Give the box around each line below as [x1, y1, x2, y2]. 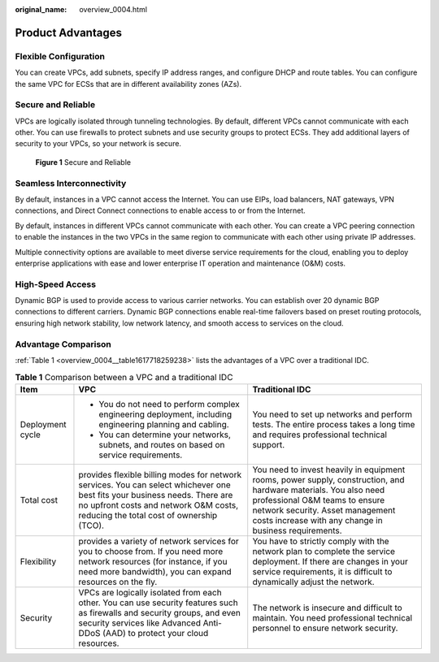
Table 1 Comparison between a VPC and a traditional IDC [15, 371, 233, 383]
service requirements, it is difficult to [252, 565, 393, 577]
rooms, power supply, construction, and [252, 474, 405, 485]
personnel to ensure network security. [252, 622, 398, 634]
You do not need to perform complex [98, 398, 240, 409]
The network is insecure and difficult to [252, 602, 402, 613]
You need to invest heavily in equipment [252, 464, 406, 475]
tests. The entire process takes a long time [252, 418, 415, 430]
